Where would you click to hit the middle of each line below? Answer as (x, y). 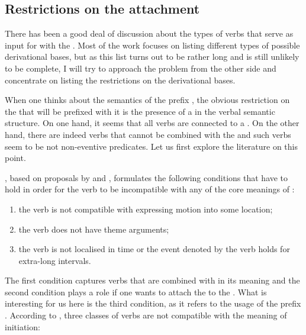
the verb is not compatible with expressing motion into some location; (146, 209)
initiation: (22, 326)
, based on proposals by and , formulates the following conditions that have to (146, 177)
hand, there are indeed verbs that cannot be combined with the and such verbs (148, 134)
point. (15, 158)
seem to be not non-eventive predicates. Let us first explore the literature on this (152, 146)
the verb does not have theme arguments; (94, 229)
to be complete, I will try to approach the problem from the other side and (141, 68)
